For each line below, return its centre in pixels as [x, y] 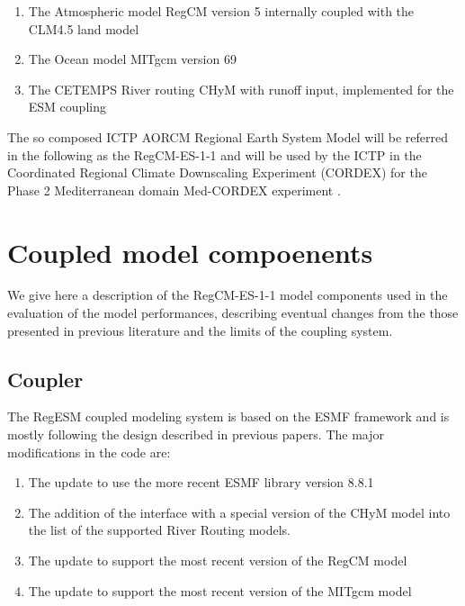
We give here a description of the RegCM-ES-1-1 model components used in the [228, 295]
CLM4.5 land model [84, 28]
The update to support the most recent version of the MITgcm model [220, 590]
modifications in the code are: [89, 452]
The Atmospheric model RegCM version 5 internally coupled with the [221, 11]
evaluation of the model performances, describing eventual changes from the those [233, 313]
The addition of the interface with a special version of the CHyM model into [239, 512]
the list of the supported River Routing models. [160, 530]
